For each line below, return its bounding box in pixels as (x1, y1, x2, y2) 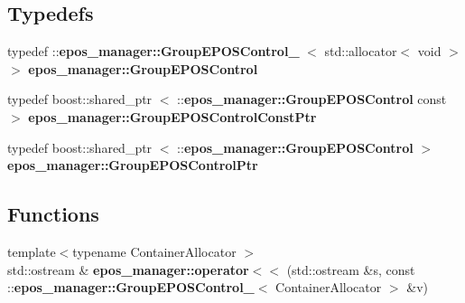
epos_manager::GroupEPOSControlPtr (7, 156, 258, 175)
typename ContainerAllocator (72, 241, 237, 260)
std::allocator (324, 42, 397, 61)
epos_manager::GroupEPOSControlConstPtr (28, 107, 317, 126)
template (7, 241, 56, 260)
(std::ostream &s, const (286, 260, 415, 279)
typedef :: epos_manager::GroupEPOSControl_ (7, 42, 300, 61)
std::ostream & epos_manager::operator (7, 260, 249, 279)
